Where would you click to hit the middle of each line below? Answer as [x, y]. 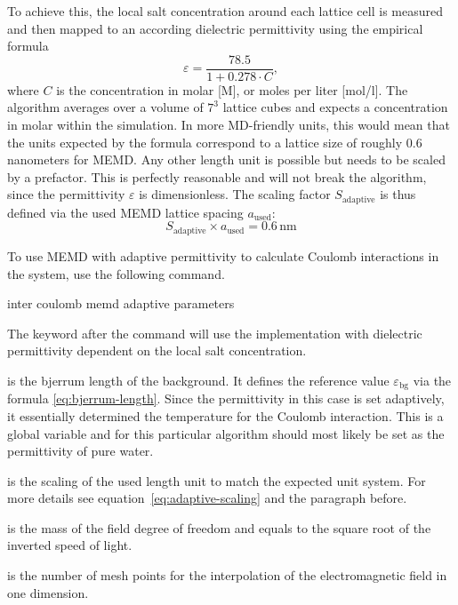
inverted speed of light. [70, 545]
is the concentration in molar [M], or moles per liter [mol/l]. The [232, 89]
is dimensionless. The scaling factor [235, 194]
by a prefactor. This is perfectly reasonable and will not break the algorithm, [217, 176]
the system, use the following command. [116, 273]
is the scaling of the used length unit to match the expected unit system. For [217, 480]
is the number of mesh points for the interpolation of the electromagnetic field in [227, 575]
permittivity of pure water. [80, 451]
